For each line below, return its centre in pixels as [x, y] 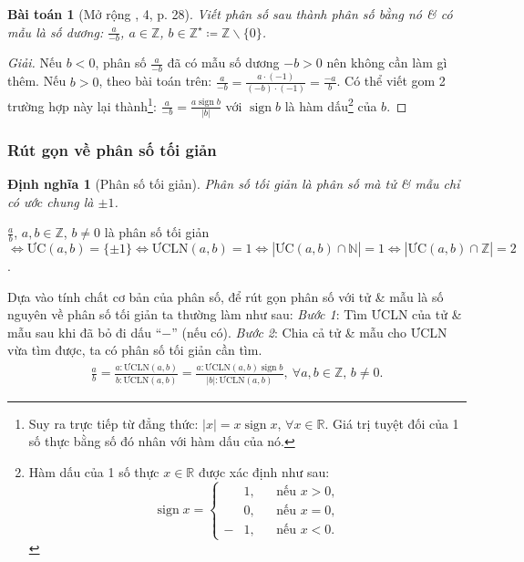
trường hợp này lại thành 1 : [82, 104]
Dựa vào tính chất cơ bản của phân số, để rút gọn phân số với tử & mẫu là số [226, 296]
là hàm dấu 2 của [331, 104]
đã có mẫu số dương [223, 62]
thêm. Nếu [37, 81]
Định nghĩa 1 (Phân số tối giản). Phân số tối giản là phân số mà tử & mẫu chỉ [234, 184]
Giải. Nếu [35, 62]
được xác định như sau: [264, 472]
